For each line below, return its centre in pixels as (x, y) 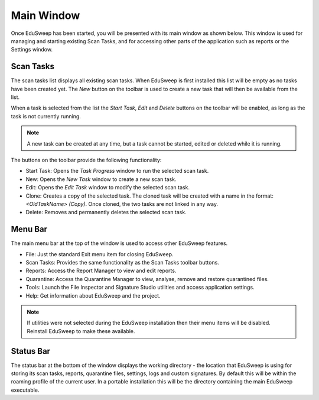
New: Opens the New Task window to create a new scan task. (101, 179)
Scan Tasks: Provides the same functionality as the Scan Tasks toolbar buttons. (123, 262)
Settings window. (32, 50)
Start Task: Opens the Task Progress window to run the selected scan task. (117, 171)
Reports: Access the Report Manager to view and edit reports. (101, 271)
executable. (25, 390)
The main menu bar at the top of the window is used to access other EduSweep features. (119, 243)
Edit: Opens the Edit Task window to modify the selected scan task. (108, 188)
